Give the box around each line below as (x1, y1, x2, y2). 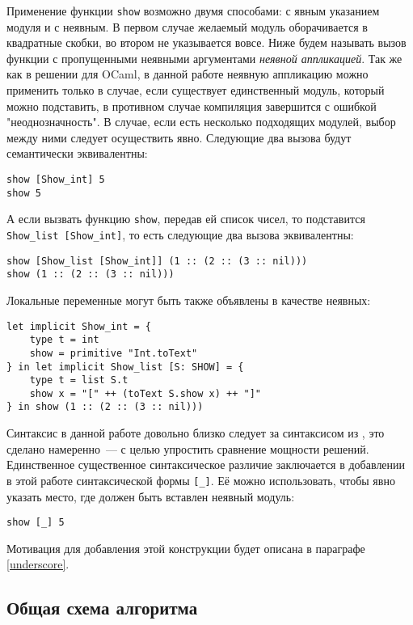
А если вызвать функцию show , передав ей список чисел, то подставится (6, 210, 365, 227)
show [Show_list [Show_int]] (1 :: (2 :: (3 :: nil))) (6, 255, 308, 267)
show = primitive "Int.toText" (29, 347, 198, 359)
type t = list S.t (29, 374, 129, 386)
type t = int (29, 334, 99, 346)
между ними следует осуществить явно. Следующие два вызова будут (6, 129, 352, 146)
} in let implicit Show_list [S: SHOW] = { (6, 361, 244, 373)
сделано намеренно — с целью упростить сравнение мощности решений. (6, 440, 369, 457)
